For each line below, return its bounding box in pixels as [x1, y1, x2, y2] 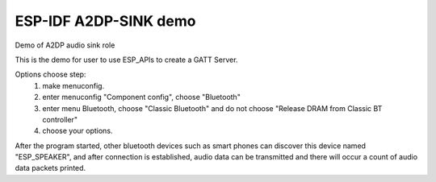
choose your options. [42, 126, 113, 136]
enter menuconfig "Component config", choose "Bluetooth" [42, 93, 241, 102]
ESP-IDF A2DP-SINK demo [15, 12, 196, 30]
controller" [42, 114, 78, 124]
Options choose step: [15, 69, 86, 80]
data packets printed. [15, 163, 86, 173]
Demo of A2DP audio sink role [15, 40, 115, 50]
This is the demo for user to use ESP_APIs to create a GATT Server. [15, 55, 238, 64]
